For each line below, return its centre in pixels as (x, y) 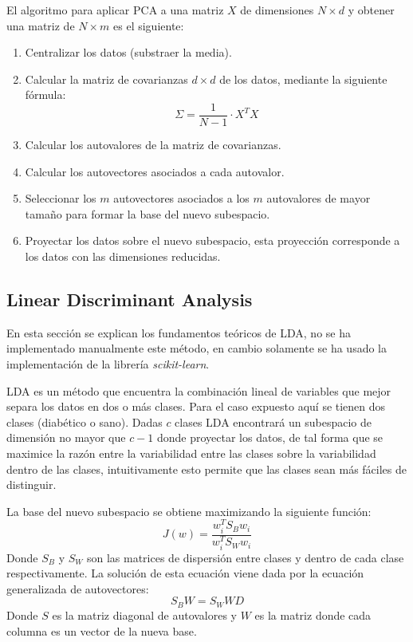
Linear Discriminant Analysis (130, 299)
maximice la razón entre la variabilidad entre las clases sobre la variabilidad (191, 453)
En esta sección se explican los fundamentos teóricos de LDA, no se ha (179, 332)
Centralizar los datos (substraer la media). (128, 52)
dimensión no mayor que (66, 437)
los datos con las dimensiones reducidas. (123, 256)
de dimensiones (277, 10)
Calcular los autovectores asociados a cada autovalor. (155, 171)
